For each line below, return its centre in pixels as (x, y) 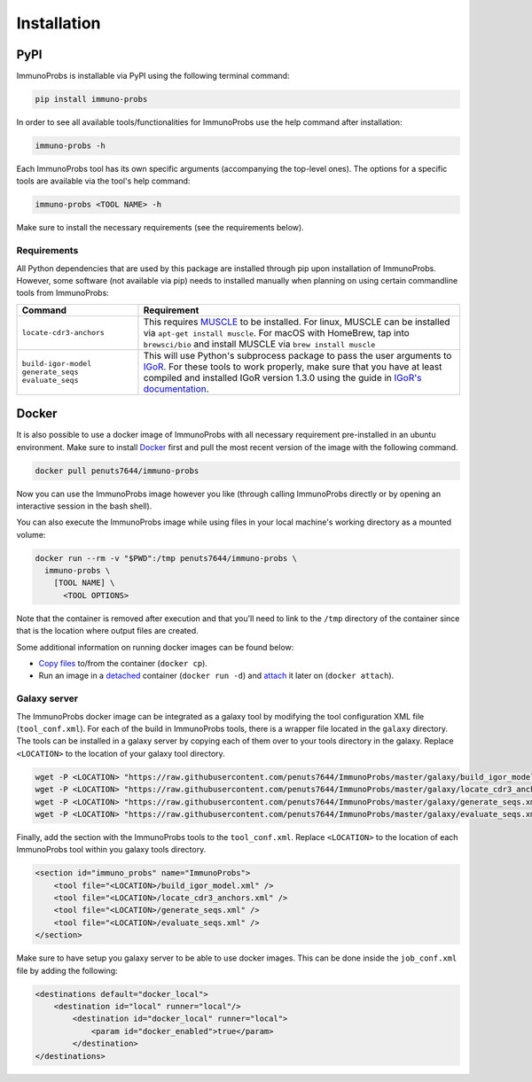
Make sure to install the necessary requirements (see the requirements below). (160, 228)
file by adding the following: (67, 970)
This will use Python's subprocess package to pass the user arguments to (297, 355)
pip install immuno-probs (91, 99)
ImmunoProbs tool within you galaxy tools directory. (111, 850)
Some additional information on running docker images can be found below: (155, 647)
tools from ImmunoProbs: (63, 293)
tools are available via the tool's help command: (103, 181)
